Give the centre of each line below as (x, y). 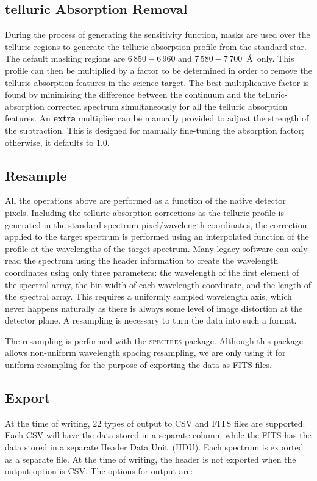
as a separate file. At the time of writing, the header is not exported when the (151, 459)
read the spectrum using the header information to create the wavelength (142, 260)
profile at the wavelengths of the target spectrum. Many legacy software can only (156, 248)
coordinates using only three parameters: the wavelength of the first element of (152, 272)
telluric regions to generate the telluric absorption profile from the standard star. (156, 46)
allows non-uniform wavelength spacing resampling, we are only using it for (145, 353)
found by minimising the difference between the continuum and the (130, 94)
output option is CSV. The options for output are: (99, 471)
